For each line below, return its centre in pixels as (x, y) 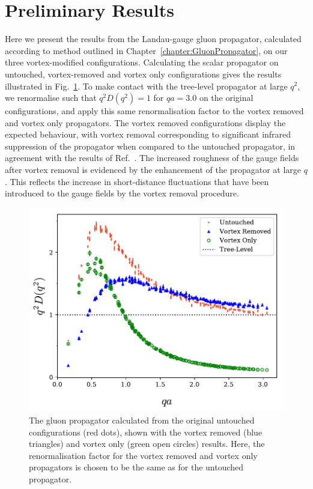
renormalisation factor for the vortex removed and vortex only (143, 455)
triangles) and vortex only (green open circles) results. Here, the (147, 444)
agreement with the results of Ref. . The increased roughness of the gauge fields (152, 158)
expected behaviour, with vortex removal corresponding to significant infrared (148, 134)
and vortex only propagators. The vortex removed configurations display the (145, 122)
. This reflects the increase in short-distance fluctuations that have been (137, 181)
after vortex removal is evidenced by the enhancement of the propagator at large (153, 170)
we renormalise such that (51, 98)
